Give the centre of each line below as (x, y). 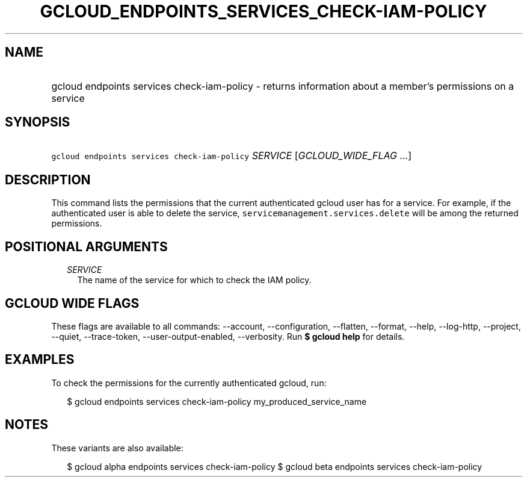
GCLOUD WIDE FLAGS (72, 303)
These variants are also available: (117, 448)
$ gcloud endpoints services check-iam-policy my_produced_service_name (217, 401)
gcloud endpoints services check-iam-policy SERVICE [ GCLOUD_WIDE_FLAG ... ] (232, 156)
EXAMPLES (40, 360)
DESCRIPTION (48, 180)
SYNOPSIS (38, 122)
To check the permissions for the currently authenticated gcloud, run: (189, 383)
